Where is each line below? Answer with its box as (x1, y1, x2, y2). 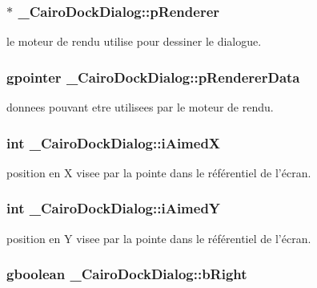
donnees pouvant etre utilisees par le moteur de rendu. (6, 99, 274, 116)
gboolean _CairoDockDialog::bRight (6, 264, 247, 284)
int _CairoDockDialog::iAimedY (6, 198, 221, 218)
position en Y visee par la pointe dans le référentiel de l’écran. (6, 229, 311, 246)
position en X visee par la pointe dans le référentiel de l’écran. (6, 164, 311, 181)
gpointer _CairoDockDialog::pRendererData (6, 67, 300, 87)
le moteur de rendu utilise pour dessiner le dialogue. (6, 33, 262, 50)
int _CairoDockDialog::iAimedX (6, 132, 221, 152)
